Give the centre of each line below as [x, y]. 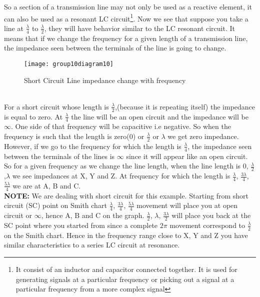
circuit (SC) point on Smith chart [55, 205]
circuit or [18, 215]
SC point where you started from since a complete [81, 225]
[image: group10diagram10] [69, 64]
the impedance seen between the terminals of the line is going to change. [115, 48]
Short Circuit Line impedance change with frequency [105, 80]
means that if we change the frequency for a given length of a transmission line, [126, 38]
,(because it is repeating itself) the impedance [185, 106]
